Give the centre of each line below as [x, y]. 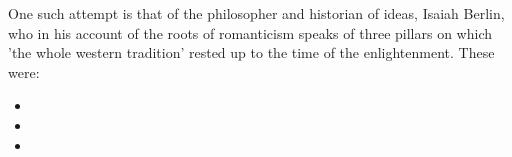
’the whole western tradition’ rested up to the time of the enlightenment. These [251, 52]
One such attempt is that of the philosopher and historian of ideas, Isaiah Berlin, [256, 13]
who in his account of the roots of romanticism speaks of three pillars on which [250, 32]
